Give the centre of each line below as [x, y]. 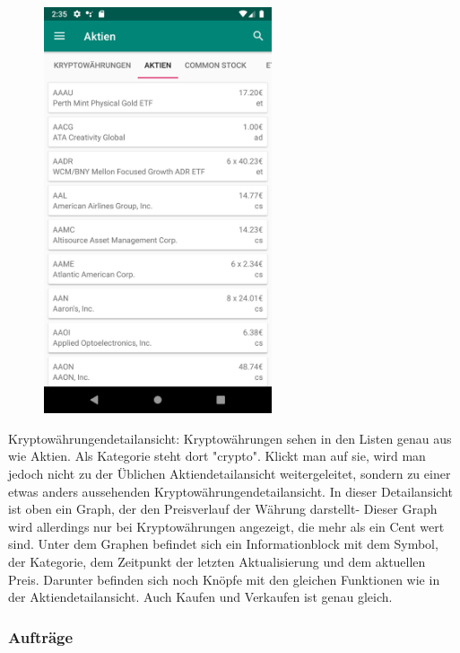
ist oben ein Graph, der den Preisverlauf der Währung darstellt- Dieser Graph [223, 509]
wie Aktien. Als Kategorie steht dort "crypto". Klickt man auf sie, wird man [217, 456]
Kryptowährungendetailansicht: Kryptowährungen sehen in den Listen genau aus [230, 438]
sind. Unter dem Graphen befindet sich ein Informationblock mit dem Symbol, [223, 544]
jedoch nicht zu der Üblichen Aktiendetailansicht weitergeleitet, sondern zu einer [230, 474]
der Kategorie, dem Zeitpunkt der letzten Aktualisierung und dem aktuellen [217, 561]
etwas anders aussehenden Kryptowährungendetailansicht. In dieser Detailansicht [230, 491]
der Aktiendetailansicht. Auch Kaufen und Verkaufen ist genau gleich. [200, 597]
